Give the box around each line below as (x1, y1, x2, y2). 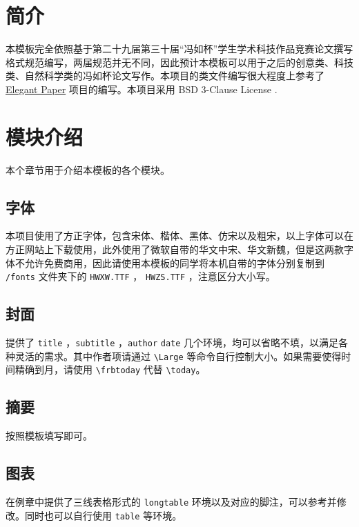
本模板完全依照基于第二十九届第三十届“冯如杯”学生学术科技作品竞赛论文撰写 (6, 41, 353, 56)
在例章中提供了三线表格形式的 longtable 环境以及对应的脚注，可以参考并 (6, 495, 337, 509)
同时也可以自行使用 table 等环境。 (24, 508, 182, 522)
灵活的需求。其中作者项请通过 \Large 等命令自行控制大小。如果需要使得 (14, 348, 342, 363)
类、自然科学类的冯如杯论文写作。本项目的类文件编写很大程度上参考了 (6, 68, 324, 83)
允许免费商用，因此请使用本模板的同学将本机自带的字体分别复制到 (24, 255, 324, 270)
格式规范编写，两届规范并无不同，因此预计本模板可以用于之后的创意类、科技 (6, 54, 353, 69)
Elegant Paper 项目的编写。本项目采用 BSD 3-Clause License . (6, 81, 278, 96)
